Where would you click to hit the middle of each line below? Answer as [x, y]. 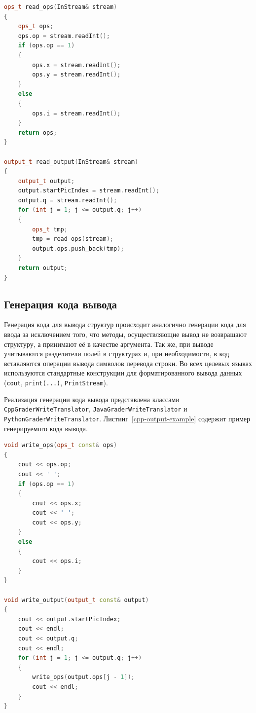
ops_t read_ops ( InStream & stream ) [61, 7]
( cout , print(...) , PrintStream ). [56, 382]
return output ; [43, 268]
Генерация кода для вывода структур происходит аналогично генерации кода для [125, 324]
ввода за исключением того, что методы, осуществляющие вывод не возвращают [125, 334]
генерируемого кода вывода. [46, 428]
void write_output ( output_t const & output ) [76, 600]
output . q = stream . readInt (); [68, 200]
